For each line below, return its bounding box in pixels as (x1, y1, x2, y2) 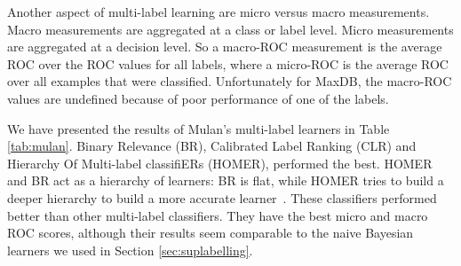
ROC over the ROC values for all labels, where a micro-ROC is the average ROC (7, 54, 449, 73)
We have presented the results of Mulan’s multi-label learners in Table (7, 119, 390, 137)
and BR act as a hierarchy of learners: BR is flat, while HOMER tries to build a (7, 171, 444, 190)
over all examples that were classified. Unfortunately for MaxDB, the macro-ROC (7, 72, 452, 90)
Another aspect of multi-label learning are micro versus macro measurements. (7, 3, 430, 20)
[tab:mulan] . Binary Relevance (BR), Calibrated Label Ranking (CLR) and (7, 137, 417, 155)
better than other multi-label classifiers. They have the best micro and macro (7, 206, 428, 224)
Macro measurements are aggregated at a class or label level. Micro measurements (7, 20, 454, 38)
